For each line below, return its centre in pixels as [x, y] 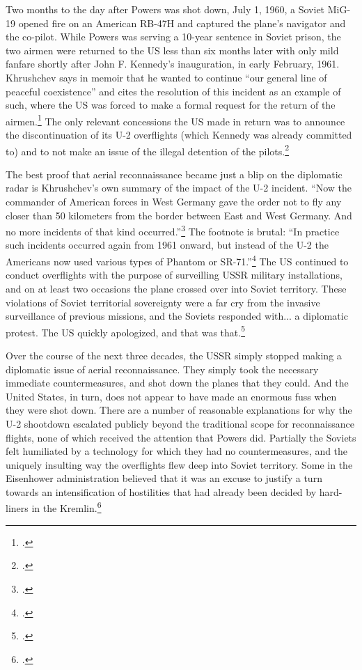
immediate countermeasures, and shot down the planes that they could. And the [177, 383]
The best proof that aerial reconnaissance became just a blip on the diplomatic [174, 174]
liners [17, 508]
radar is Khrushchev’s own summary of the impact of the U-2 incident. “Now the [179, 188]
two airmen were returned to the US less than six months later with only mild [172, 50]
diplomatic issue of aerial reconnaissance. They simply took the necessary [162, 369]
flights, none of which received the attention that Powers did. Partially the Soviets [181, 437]
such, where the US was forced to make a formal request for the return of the [171, 105]
